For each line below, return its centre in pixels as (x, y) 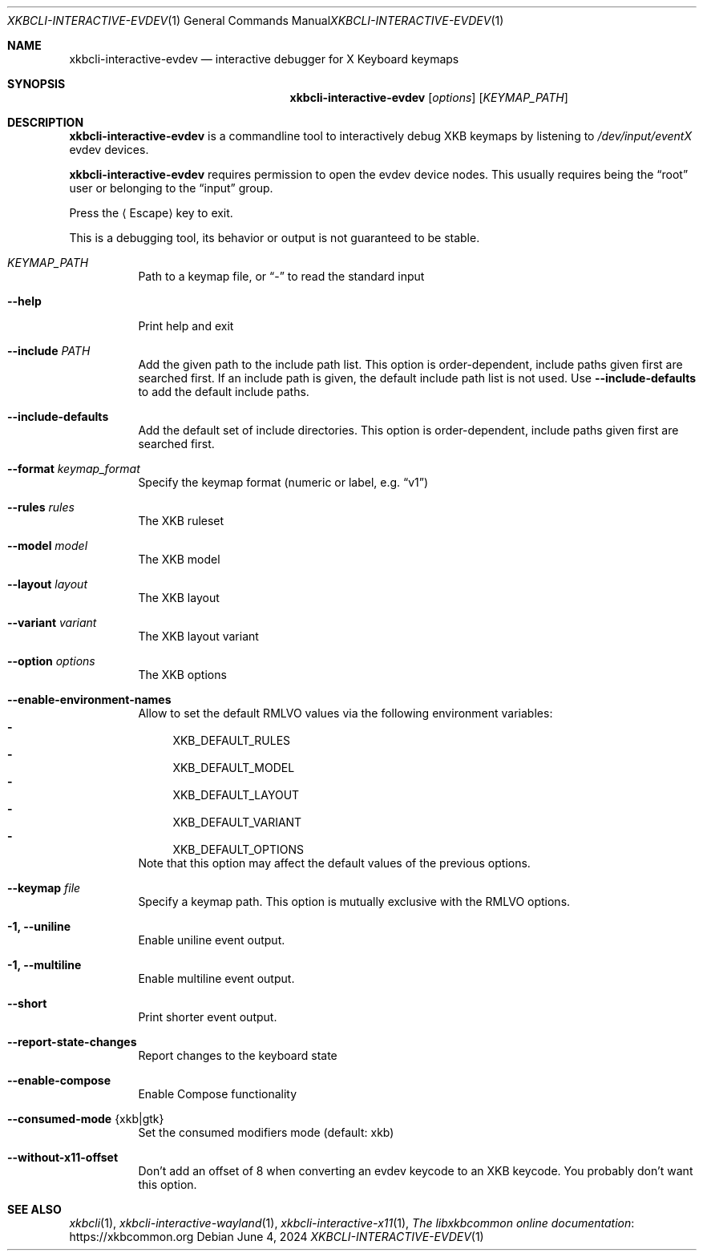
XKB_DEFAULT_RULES (232, 740)
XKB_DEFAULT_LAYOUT (236, 795)
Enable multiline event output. (216, 978)
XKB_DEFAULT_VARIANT (237, 822)
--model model (48, 546)
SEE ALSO (34, 1209)
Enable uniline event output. (212, 940)
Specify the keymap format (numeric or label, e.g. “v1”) (283, 482)
